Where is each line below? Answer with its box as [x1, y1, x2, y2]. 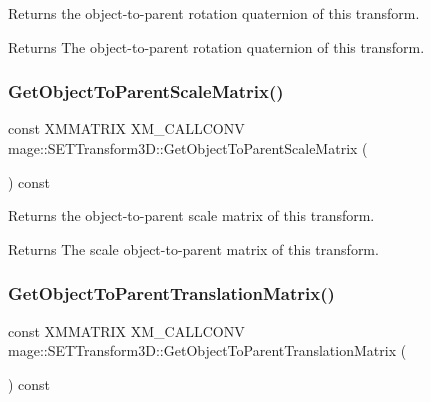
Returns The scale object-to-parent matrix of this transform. [8, 238, 379, 259]
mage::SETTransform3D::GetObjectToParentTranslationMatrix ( [8, 340, 407, 361]
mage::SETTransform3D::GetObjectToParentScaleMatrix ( [8, 138, 368, 158]
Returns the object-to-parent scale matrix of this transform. [8, 205, 375, 226]
